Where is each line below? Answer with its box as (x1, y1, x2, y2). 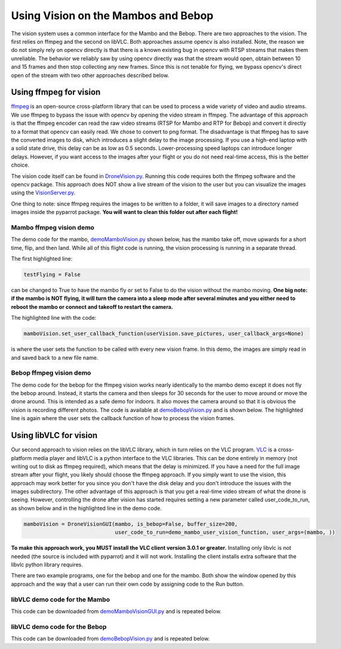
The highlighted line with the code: (11, 314, 97, 322)
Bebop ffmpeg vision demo (11, 369, 91, 377)
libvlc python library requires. (11, 561, 84, 568)
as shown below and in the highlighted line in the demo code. (11, 504, 162, 512)
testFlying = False (23, 271, 81, 278)
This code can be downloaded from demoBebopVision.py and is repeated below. (11, 635, 210, 642)
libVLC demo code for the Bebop (11, 622, 107, 630)
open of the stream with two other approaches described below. (11, 72, 170, 79)
